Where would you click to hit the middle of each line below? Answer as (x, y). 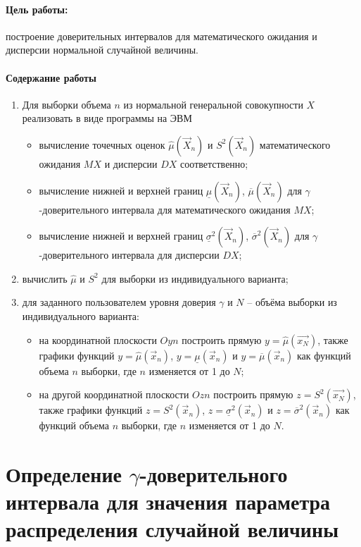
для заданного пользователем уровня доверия (119, 302)
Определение (64, 473)
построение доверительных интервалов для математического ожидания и (161, 36)
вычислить (45, 278)
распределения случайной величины (172, 529)
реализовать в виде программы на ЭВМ (107, 118)
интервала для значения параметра (168, 502)
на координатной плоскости (98, 339)
